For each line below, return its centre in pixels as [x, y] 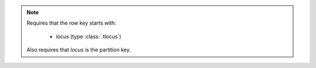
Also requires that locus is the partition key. [79, 50]
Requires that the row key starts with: [71, 23]
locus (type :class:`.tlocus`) [89, 36]
